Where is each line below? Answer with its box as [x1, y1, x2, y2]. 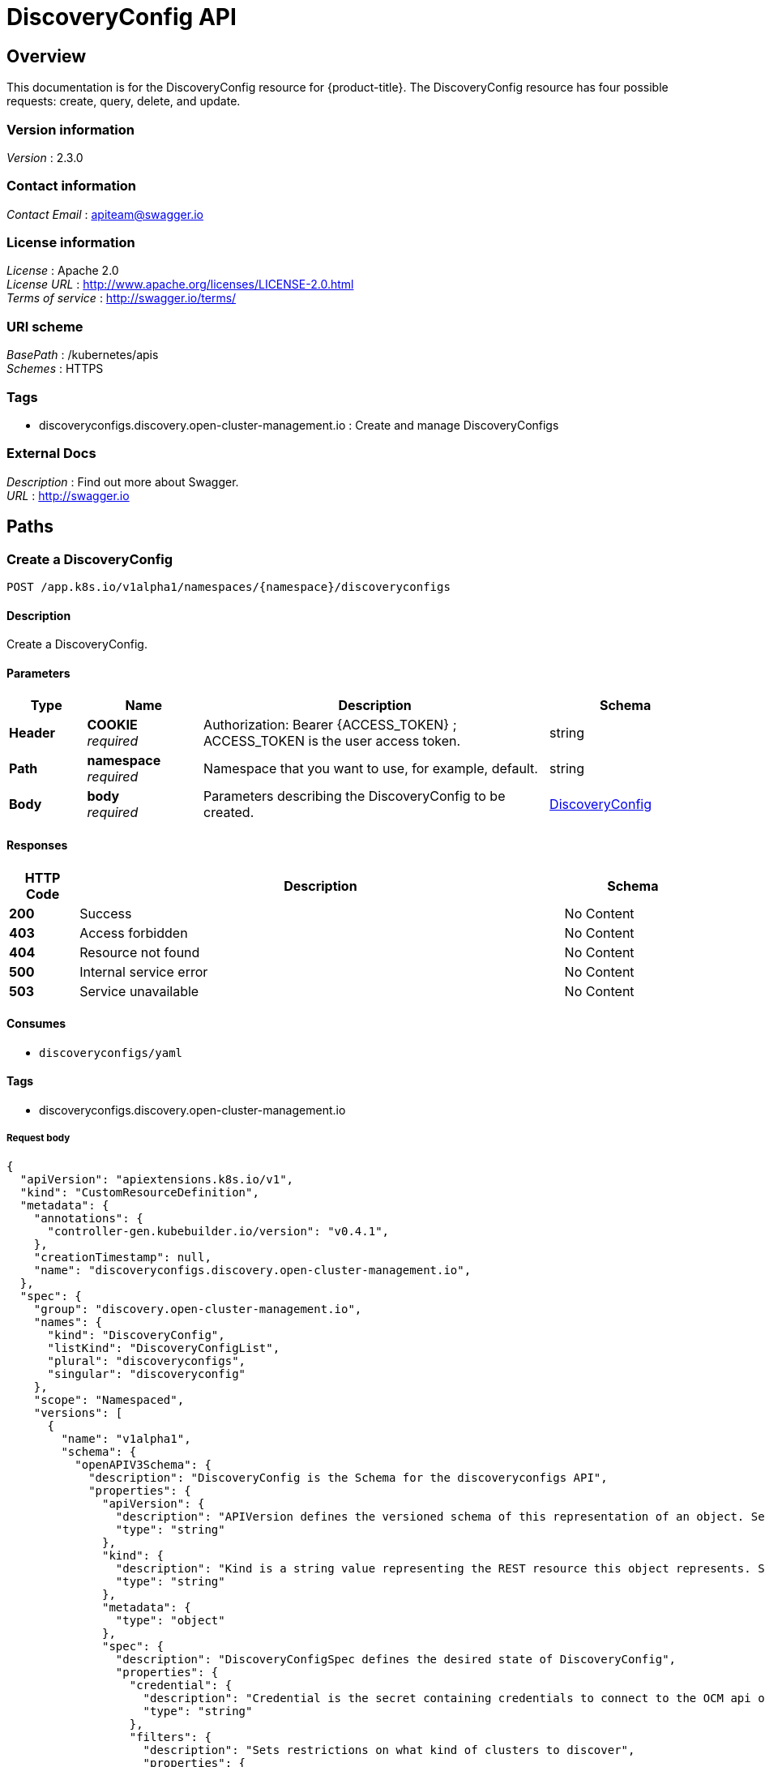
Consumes [6, 1016, 66, 1031]
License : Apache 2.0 [6, 263, 119, 278]
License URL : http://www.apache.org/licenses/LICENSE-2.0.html [6, 277, 354, 292]
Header [9, 725, 56, 742]
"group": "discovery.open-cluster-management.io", [33, 1302, 362, 1316]
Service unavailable [79, 982, 199, 999]
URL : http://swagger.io [6, 488, 130, 503]
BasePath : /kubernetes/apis [6, 348, 159, 362]
